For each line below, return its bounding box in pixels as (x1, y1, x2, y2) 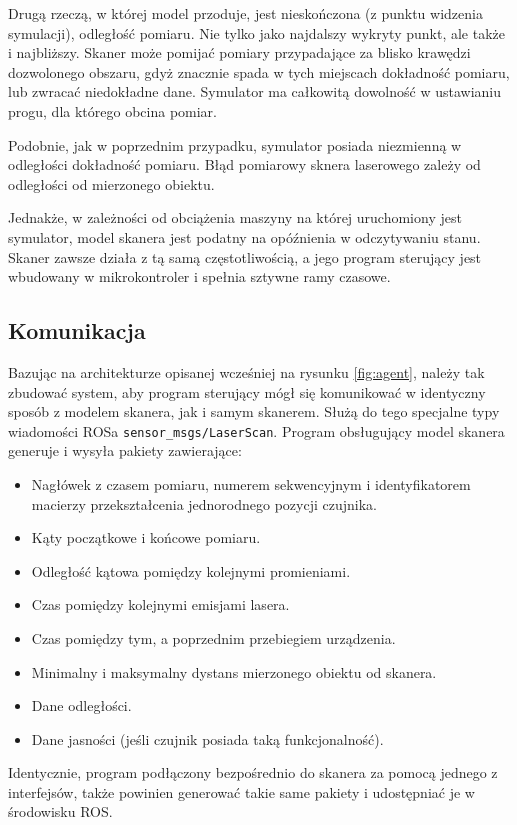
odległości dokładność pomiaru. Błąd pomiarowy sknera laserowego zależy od (8, 154, 481, 175)
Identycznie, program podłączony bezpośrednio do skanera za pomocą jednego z (8, 762, 498, 783)
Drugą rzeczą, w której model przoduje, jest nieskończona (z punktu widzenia (8, 3, 483, 23)
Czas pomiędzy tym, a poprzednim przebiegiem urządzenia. (31, 627, 396, 648)
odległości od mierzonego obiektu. (8, 173, 215, 194)
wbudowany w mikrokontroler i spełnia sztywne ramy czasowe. (8, 266, 391, 287)
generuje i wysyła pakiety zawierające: (8, 440, 242, 461)
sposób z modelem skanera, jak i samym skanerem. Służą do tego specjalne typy (8, 401, 500, 422)
